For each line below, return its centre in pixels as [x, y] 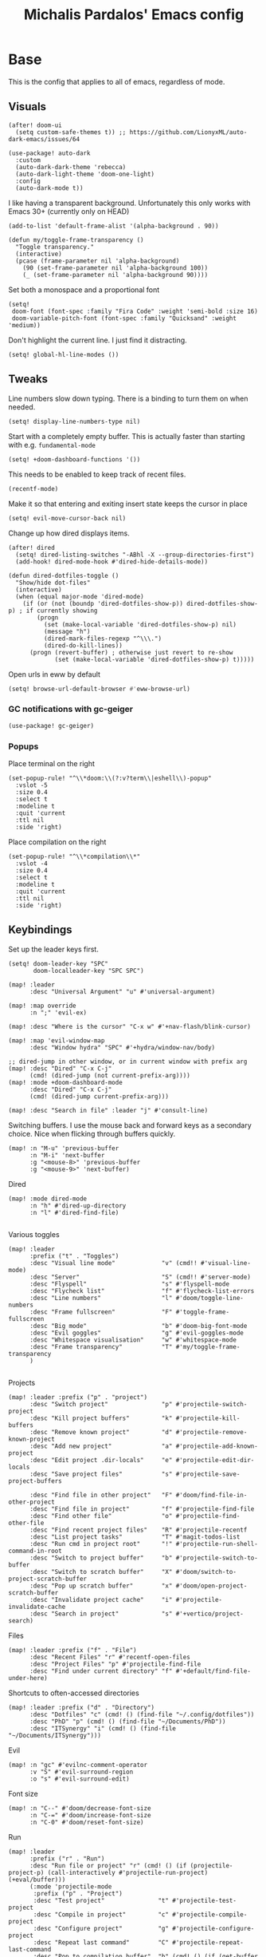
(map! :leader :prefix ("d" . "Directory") [82, 1707]
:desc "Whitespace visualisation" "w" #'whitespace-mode [133, 1340]
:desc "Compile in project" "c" [101, 1914]
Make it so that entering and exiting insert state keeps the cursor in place [128, 504]
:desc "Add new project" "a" [101, 1446]
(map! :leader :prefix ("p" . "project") [78, 1397]
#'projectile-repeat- [208, 1942]
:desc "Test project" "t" [101, 1900]
